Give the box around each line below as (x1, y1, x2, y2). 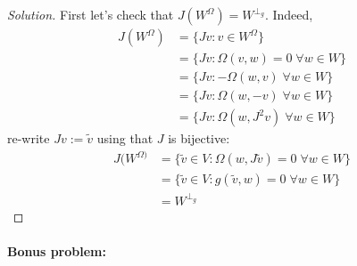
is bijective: (168, 129, 230, 148)
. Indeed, (264, 5, 313, 23)
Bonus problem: (7, 242, 106, 261)
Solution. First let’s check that (7, 5, 174, 23)
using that (96, 129, 154, 148)
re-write (7, 129, 50, 148)
